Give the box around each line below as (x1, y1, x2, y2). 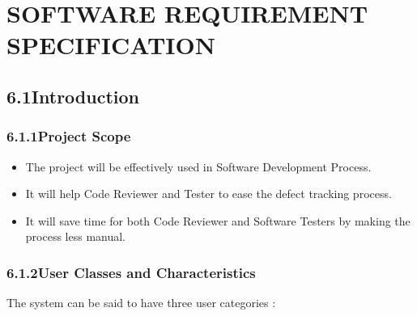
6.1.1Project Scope (6, 126, 131, 146)
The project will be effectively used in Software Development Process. (25, 158, 372, 175)
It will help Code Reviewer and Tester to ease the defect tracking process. (25, 185, 392, 202)
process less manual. (25, 228, 126, 245)
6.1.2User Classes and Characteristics (6, 262, 256, 282)
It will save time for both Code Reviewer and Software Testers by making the (25, 212, 411, 229)
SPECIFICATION (6, 28, 215, 61)
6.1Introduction (6, 83, 139, 108)
